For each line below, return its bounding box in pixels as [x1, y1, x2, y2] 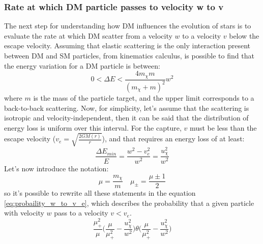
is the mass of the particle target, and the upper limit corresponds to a [33, 93, 254, 103]
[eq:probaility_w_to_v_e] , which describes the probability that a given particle [4, 197, 254, 208]
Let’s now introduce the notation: [4, 163, 109, 173]
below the [229, 30, 259, 41]
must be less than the [189, 122, 257, 133]
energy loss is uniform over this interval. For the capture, [4, 122, 182, 133]
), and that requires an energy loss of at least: [102, 133, 245, 144]
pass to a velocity [54, 207, 108, 218]
